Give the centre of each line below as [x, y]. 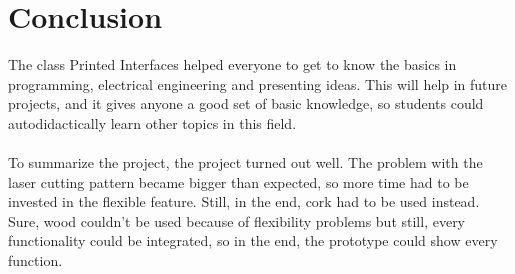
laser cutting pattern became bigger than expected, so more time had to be [238, 181]
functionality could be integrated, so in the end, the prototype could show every [253, 240]
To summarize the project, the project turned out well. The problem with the [245, 162]
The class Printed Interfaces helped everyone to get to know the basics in [232, 64]
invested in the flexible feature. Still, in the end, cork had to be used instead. [244, 201]
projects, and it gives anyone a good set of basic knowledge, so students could [246, 103]
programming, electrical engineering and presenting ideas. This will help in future [258, 83]
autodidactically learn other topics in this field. [152, 122]
